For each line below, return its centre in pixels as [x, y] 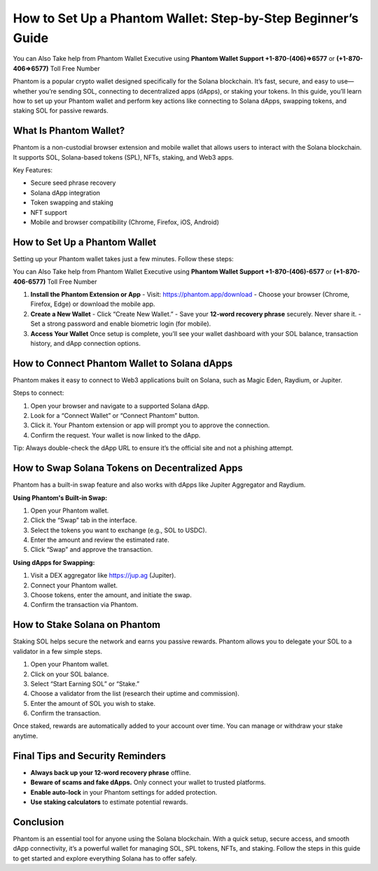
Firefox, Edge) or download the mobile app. [93, 304]
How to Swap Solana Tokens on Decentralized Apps [128, 468]
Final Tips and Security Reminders [89, 756]
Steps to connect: [38, 393]
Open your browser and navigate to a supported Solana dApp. [120, 405]
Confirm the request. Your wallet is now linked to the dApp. [115, 435]
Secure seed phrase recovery [73, 183]
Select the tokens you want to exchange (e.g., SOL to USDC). [119, 530]
